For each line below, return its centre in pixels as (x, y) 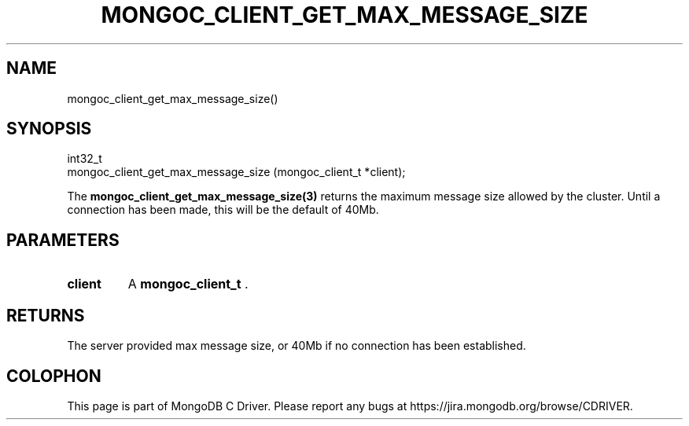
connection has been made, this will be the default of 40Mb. (223, 210)
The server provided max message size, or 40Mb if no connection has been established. (297, 346)
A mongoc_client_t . (188, 284)
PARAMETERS (63, 240)
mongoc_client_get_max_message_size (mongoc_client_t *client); (236, 172)
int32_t (85, 159)
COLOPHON (54, 376)
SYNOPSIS (49, 129)
